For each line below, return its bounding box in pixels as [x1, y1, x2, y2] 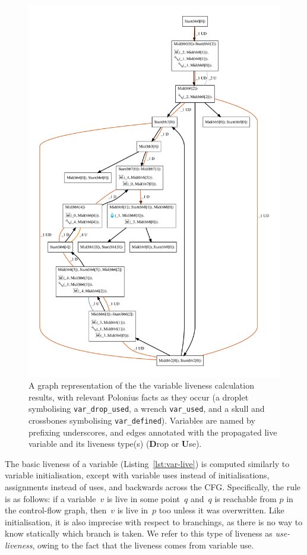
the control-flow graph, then [5, 504, 107, 516]
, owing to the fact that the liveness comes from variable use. [32, 538, 254, 551]
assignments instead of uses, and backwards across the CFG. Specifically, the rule [5, 480, 301, 493]
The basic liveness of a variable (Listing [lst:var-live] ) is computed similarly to [5, 457, 290, 469]
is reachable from [214, 492, 277, 504]
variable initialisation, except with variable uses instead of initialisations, [5, 469, 270, 481]
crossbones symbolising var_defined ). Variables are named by [29, 414, 255, 426]
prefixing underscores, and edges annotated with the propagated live [29, 425, 277, 438]
